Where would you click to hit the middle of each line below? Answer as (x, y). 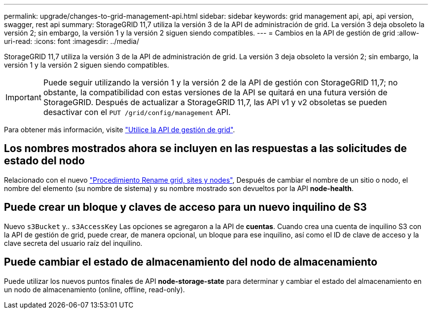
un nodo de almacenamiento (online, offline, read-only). (94, 289)
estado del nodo (44, 161)
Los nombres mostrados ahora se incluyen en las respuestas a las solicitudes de (206, 149)
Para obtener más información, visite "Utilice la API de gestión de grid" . (120, 130)
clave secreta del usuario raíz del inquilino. (73, 243)
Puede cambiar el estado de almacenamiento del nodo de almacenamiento (191, 262)
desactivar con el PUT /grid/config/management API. (137, 112)
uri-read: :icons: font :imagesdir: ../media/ (72, 41)
